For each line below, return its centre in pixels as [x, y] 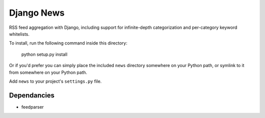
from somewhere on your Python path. [48, 72]
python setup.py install [44, 54]
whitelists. [19, 34]
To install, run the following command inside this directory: [68, 43]
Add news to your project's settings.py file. [55, 81]
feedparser [33, 107]
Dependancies [32, 95]
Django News [37, 13]
